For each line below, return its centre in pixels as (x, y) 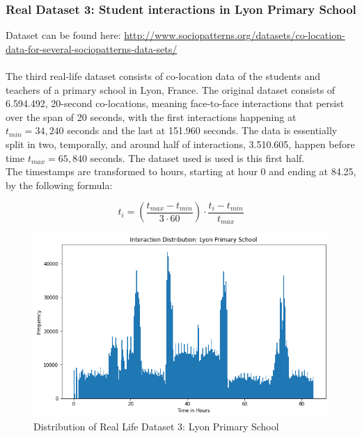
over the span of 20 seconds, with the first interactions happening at (151, 116)
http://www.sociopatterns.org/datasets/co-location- (235, 35)
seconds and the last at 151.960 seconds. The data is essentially (202, 130)
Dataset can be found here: (63, 35)
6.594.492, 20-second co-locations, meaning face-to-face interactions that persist (175, 103)
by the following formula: (59, 185)
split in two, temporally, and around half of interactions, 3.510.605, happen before (180, 144)
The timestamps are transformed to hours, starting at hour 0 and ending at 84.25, (181, 171)
